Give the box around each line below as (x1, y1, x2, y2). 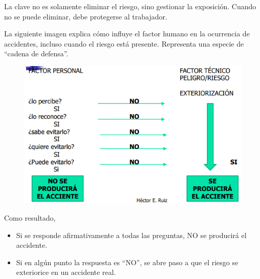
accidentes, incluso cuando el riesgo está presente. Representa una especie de (4, 38, 244, 49)
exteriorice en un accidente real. (16, 267, 116, 277)
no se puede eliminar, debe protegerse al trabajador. (4, 11, 167, 22)
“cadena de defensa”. (4, 48, 69, 59)
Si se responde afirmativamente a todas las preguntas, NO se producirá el (16, 229, 247, 240)
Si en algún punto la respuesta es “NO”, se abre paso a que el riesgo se (16, 256, 239, 267)
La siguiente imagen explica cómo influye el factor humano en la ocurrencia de (4, 28, 250, 39)
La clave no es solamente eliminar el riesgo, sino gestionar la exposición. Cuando (4, 1, 256, 11)
